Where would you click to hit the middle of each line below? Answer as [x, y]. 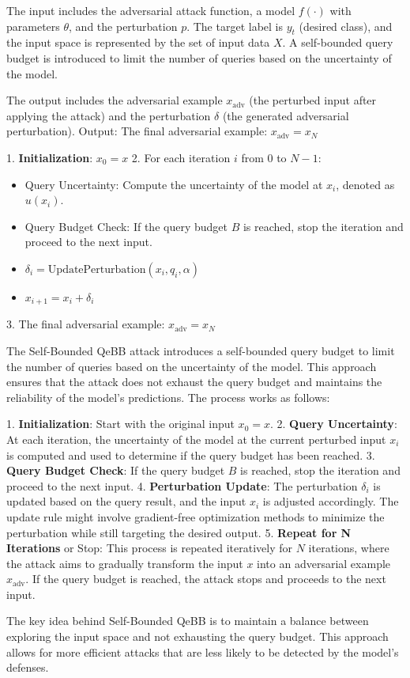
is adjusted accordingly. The [331, 501]
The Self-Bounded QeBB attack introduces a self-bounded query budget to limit [201, 350]
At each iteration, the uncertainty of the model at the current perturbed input [196, 439]
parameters [33, 26]
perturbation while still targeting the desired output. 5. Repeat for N [179, 532]
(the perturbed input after [313, 100]
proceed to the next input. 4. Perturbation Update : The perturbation [182, 485]
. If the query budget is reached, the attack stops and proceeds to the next [206, 579]
